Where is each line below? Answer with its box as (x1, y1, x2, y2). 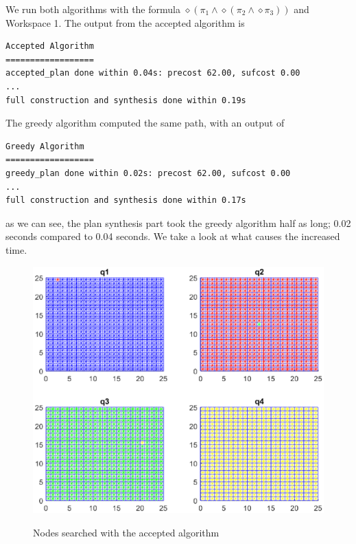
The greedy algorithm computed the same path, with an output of (5, 116, 285, 130)
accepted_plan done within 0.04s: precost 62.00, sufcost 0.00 (5, 68, 300, 78)
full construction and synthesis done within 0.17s (5, 195, 246, 206)
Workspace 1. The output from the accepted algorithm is (5, 15, 245, 30)
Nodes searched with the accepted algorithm (33, 525, 219, 539)
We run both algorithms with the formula (5, 2, 180, 16)
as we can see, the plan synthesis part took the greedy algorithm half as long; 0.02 (5, 215, 351, 230)
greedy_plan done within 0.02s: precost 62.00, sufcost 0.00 (5, 168, 291, 178)
